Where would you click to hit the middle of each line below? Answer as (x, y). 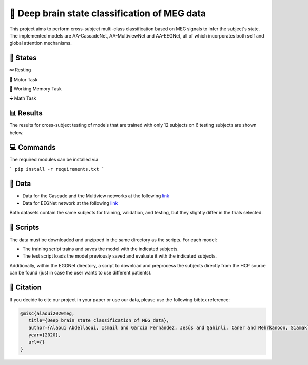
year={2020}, (45, 335)
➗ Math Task (23, 98)
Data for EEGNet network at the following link (70, 203)
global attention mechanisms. (41, 43)
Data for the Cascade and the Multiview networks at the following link (96, 196)
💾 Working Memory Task (35, 89)
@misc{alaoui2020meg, (47, 313)
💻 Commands (33, 147)
